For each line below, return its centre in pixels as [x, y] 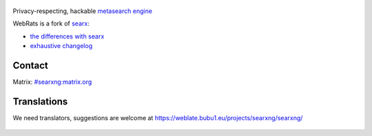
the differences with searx [67, 36]
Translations [40, 101]
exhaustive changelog [61, 46]
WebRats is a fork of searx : [51, 23]
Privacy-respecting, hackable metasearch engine [83, 11]
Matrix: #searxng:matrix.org [52, 82]
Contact [30, 65]
